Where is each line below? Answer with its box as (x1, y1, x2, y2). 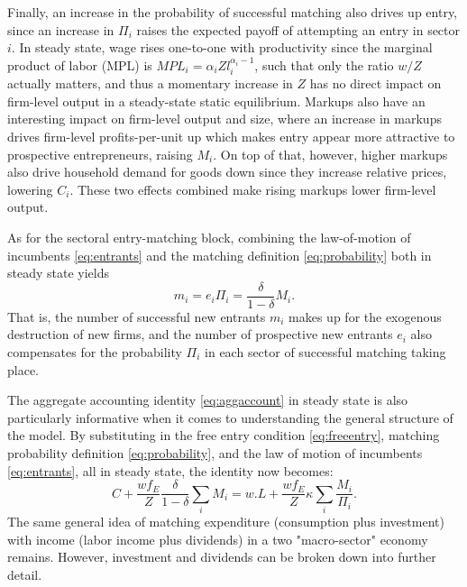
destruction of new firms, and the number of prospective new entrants (7, 325, 393, 344)
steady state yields (7, 263, 109, 282)
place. (7, 360, 39, 379)
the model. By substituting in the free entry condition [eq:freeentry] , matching (7, 426, 440, 445)
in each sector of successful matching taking (205, 342, 446, 361)
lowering (7, 179, 53, 198)
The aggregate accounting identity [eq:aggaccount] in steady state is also (7, 390, 408, 409)
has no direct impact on (309, 74, 442, 93)
